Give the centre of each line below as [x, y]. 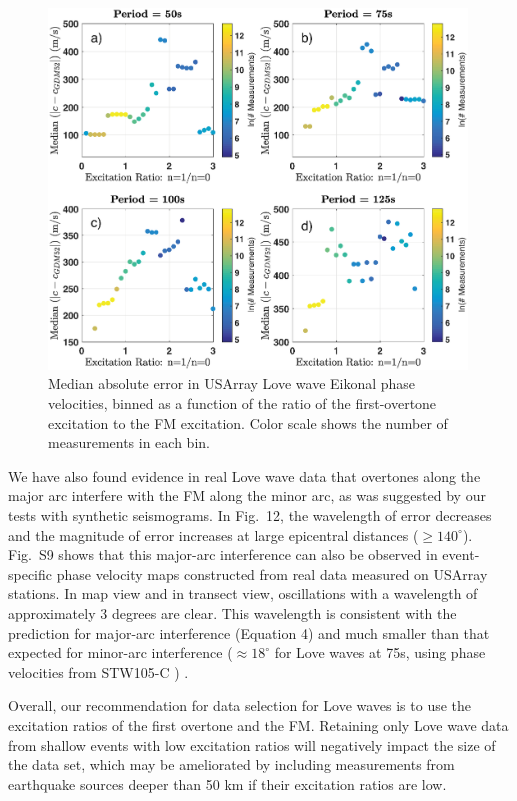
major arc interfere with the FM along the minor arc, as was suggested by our [247, 495]
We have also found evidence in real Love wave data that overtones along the [244, 475]
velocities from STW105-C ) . [98, 671]
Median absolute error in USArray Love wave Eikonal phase [232, 383]
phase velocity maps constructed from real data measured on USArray [272, 573]
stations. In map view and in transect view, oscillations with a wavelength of [243, 593]
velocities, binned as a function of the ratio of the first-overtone [242, 403]
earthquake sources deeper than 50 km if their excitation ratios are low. [227, 783]
